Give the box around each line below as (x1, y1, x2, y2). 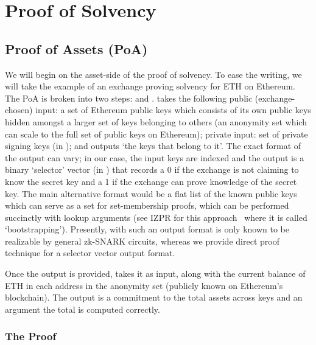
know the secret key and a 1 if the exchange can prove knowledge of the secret (5, 175, 297, 187)
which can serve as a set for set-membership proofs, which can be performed (5, 199, 289, 212)
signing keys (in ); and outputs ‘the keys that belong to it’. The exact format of (5, 139, 301, 152)
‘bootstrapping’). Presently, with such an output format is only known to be (5, 223, 289, 235)
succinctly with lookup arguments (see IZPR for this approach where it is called (5, 211, 307, 223)
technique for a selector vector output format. (5, 246, 175, 259)
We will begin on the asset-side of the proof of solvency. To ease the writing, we (5, 68, 302, 80)
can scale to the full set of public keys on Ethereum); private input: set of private (5, 127, 308, 140)
